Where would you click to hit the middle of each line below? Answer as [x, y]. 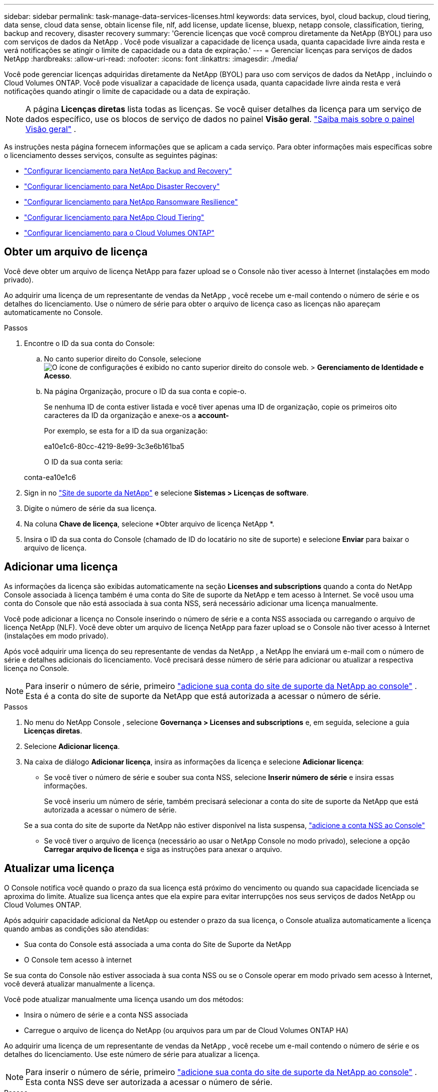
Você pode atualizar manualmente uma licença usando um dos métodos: [124, 999]
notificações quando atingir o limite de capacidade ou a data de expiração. [127, 91]
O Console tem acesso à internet [78, 959]
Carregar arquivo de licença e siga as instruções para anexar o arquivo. [163, 849]
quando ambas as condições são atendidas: [76, 928]
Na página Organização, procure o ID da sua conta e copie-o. [145, 391]
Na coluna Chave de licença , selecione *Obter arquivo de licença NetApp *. [149, 523]
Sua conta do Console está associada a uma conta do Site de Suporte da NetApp [158, 944]
